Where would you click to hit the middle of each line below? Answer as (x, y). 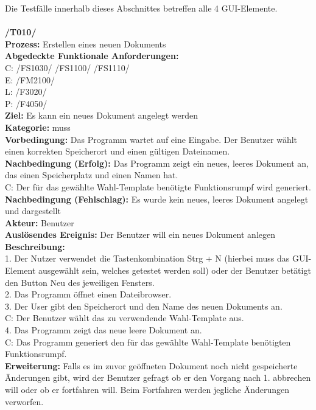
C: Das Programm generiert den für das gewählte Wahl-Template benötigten (148, 342)
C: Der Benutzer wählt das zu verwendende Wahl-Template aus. (125, 318)
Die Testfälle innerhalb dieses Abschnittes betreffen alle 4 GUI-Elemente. (141, 8)
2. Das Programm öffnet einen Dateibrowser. (88, 294)
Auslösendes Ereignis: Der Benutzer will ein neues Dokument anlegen (140, 235)
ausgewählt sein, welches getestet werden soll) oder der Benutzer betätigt (175, 270)
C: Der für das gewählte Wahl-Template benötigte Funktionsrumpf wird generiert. (158, 186)
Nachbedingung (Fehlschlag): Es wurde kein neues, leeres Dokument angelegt (157, 199)
